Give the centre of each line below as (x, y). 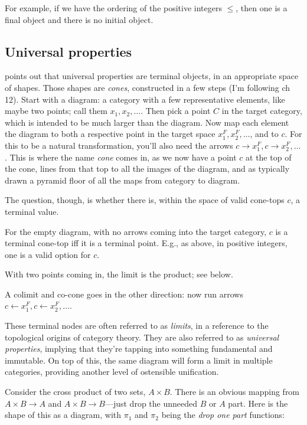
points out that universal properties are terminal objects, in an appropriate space (152, 76)
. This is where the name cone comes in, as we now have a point (121, 157)
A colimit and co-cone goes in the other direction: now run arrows (124, 294)
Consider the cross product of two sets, (75, 392)
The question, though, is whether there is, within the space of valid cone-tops (145, 200)
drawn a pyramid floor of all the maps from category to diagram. (123, 180)
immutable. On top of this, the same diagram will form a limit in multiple (139, 360)
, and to (264, 134)
